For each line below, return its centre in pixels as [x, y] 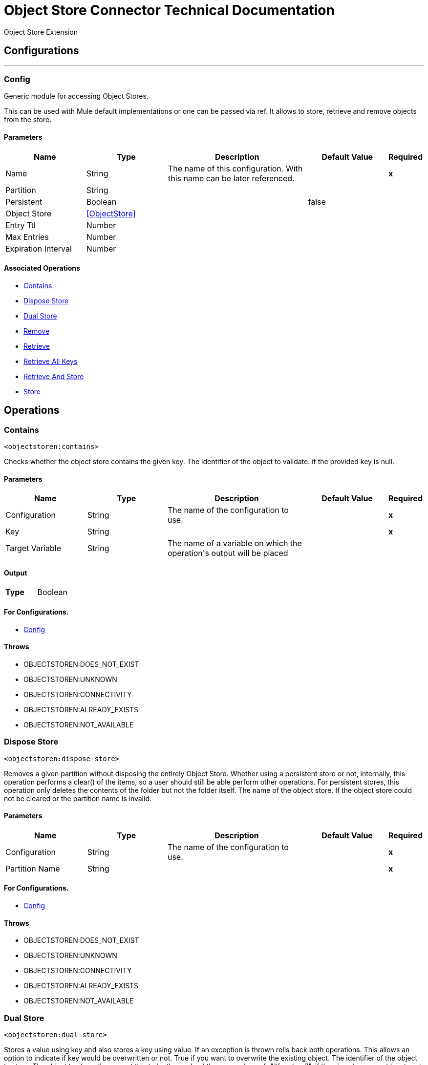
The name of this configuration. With [235, 168]
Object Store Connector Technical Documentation [169, 10]
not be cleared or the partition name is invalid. [78, 798]
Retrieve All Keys [51, 361]
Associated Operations [42, 268]
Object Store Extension [41, 32]
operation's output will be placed [228, 553]
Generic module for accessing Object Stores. [76, 96]
